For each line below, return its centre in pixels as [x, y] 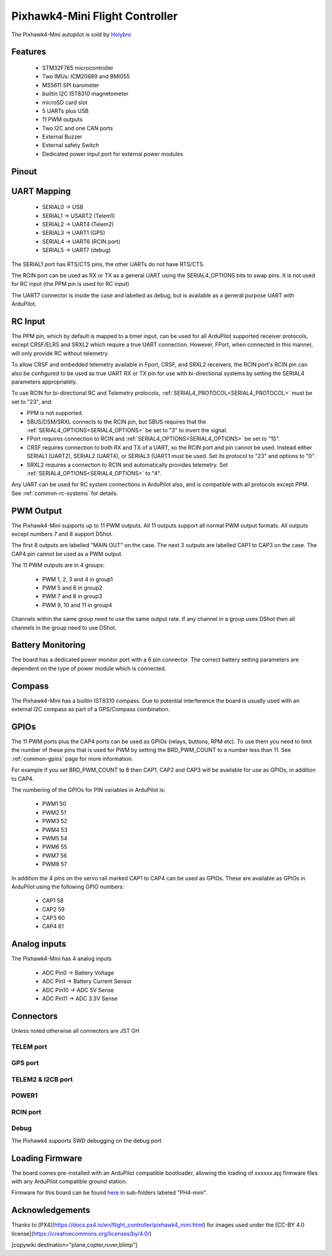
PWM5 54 [55, 838]
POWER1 [25, 1096]
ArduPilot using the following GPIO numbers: [68, 887]
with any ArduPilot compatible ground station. [69, 1182]
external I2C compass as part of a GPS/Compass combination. [91, 709]
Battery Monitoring [49, 645]
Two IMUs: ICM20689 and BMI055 [86, 76]
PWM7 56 [55, 855]
